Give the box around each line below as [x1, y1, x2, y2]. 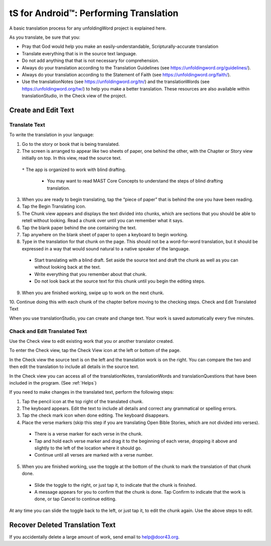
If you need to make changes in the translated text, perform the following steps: [9, 389, 174, 395]
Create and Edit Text [9, 106, 74, 114]
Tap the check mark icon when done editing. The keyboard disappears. [22, 412, 170, 418]
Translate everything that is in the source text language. [22, 50, 138, 56]
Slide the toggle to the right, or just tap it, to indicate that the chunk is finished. [34, 482, 197, 488]
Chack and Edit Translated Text [9, 327, 87, 334]
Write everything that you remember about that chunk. [34, 271, 147, 277]
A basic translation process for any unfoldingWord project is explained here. [9, 25, 167, 31]
